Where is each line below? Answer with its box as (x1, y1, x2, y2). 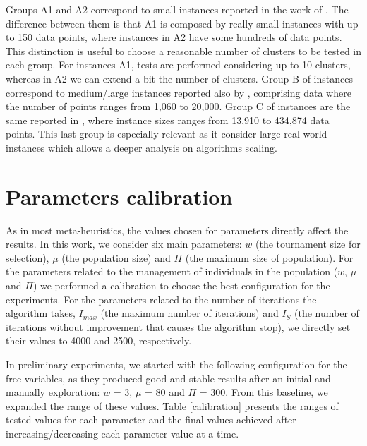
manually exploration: (6, 385, 100, 399)
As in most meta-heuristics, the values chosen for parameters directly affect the (6, 222, 349, 237)
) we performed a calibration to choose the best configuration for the (32, 278, 330, 293)
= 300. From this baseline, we (199, 385, 328, 399)
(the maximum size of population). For (185, 250, 354, 265)
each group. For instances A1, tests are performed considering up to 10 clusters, (6, 57, 351, 72)
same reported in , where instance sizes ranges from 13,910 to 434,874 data (6, 112, 330, 127)
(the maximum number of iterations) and (100, 306, 279, 320)
